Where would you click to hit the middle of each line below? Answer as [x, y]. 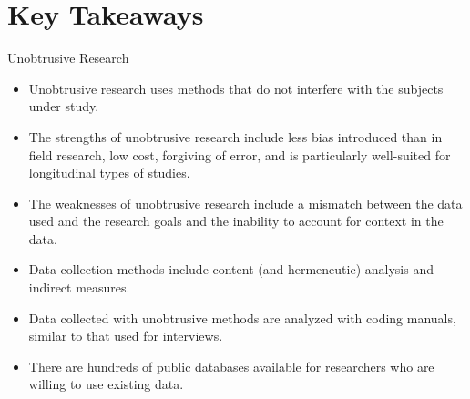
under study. [64, 106]
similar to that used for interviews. [126, 336]
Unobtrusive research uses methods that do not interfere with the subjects [236, 88]
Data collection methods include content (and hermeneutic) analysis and [231, 269]
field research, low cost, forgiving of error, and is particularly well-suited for [240, 154]
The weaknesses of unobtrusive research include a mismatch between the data [245, 203]
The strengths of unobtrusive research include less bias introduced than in [235, 136]
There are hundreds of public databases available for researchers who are [231, 366]
